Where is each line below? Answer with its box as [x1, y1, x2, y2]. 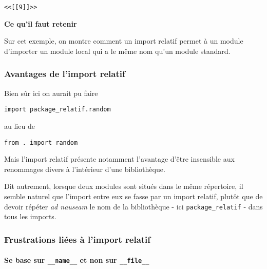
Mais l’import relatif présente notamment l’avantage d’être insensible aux [4, 153, 235, 164]
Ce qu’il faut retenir [4, 18, 77, 29]
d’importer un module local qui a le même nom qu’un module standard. [4, 45, 231, 56]
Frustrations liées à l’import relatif [4, 233, 151, 245]
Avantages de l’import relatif [4, 67, 125, 80]
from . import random [4, 139, 78, 146]
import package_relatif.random [4, 106, 111, 113]
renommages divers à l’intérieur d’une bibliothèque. [4, 163, 165, 174]
